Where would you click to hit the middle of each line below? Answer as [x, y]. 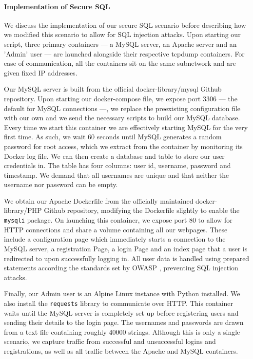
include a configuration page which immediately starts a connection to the [115, 239]
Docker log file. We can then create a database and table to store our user [114, 156]
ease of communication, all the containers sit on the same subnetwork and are [120, 63]
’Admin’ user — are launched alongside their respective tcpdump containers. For [124, 53]
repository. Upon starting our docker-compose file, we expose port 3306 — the [121, 98]
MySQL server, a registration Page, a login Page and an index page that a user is [126, 248]
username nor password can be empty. [61, 184]
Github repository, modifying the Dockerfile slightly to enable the [142, 210]
